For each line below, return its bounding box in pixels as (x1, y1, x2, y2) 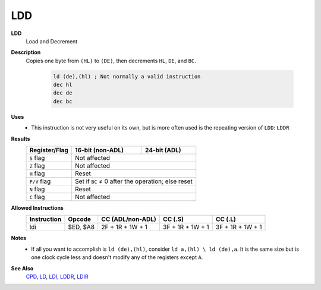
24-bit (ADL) (144, 146, 181, 155)
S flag (29, 154, 45, 162)
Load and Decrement (26, 37, 78, 45)
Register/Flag (29, 146, 68, 155)
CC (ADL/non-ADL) (101, 215, 157, 223)
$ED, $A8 (68, 223, 95, 231)
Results (11, 135, 30, 142)
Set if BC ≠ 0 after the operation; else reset (75, 177, 193, 185)
